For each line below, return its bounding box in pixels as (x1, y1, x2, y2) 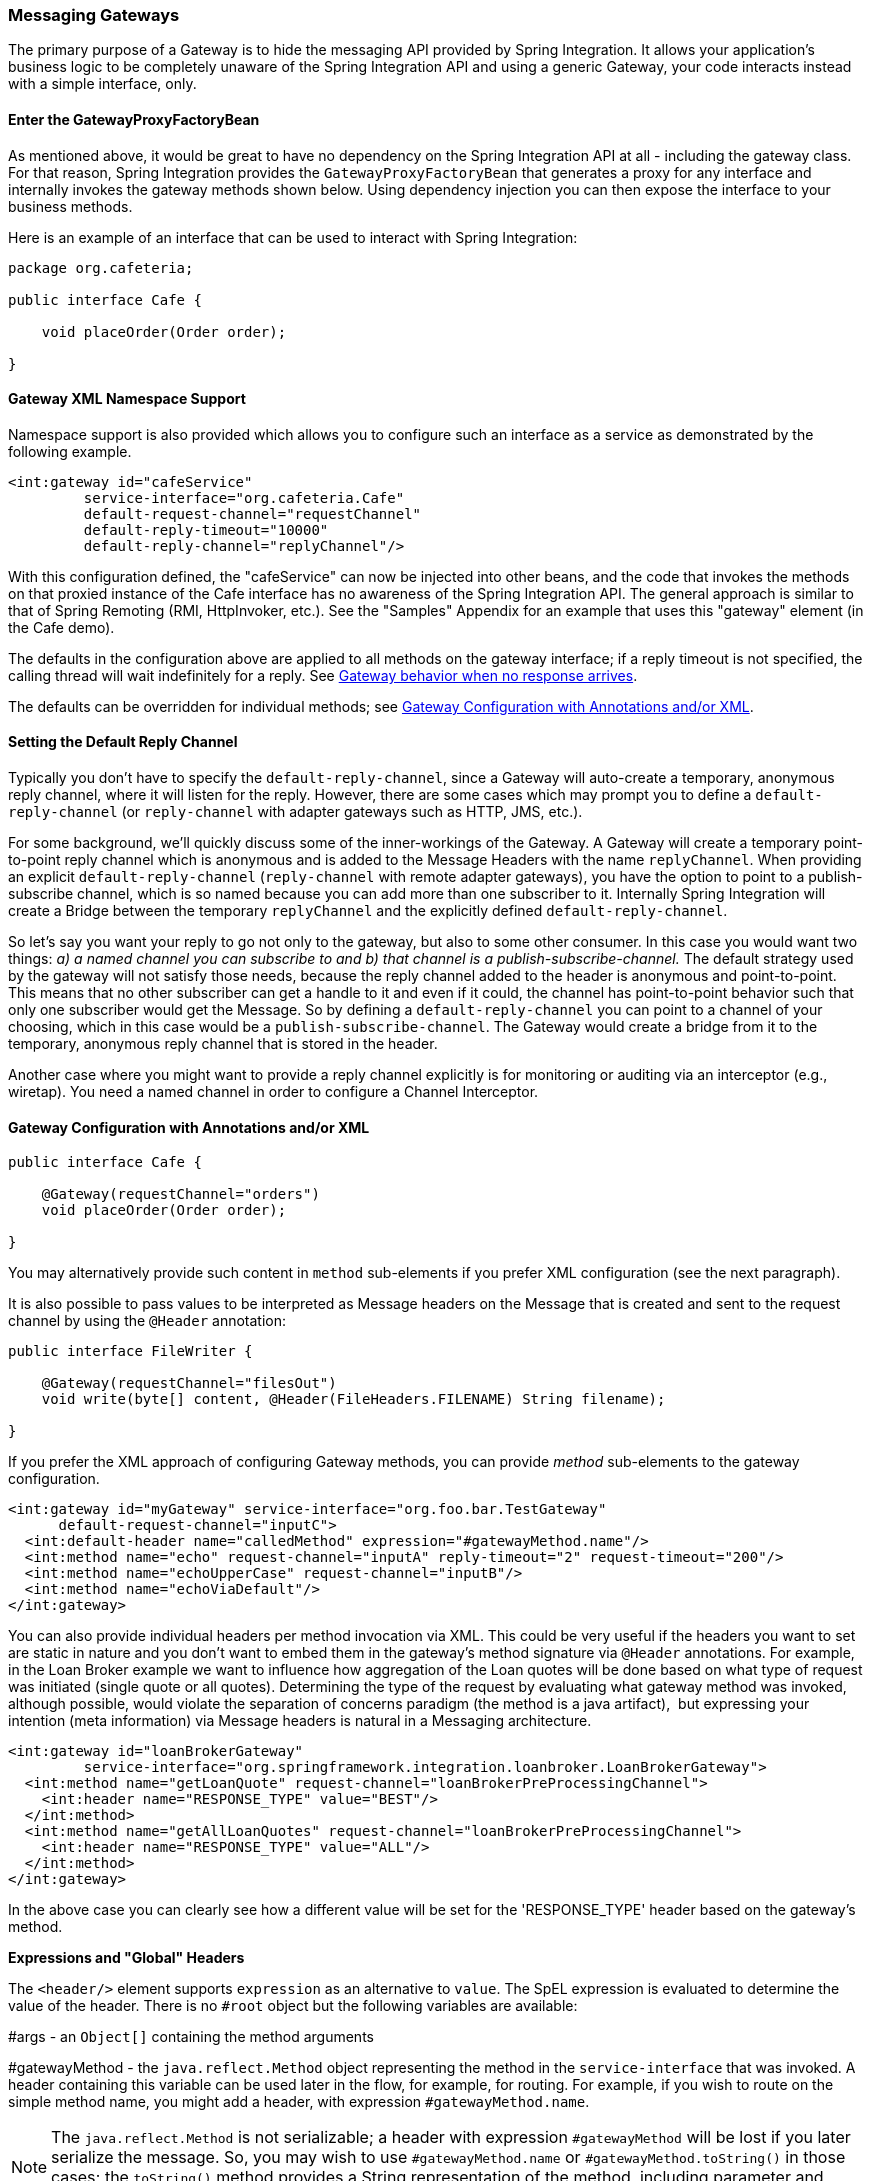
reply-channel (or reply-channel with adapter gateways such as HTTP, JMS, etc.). (8, 803, 583, 821)
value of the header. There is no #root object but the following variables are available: (8, 1997, 578, 2015)
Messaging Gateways (8, 5, 180, 25)
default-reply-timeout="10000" (83, 521, 329, 538)
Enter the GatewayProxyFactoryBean (8, 110, 260, 128)
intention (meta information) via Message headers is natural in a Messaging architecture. (8, 1712, 592, 1730)
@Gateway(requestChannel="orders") (41, 1186, 320, 1203)
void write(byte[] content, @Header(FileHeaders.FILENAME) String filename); (41, 1391, 666, 1408)
